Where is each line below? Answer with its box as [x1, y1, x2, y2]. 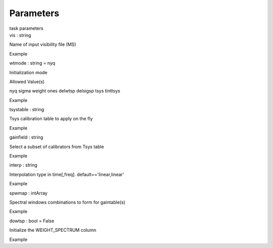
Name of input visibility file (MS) [9, 41, 76, 47]
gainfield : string [9, 134, 43, 140]
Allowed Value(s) [9, 78, 45, 84]
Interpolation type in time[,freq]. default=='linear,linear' [9, 171, 124, 177]
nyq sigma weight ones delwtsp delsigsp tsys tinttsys [9, 88, 121, 94]
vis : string [9, 32, 31, 38]
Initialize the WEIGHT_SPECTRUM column [9, 227, 97, 233]
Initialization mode [9, 69, 48, 75]
